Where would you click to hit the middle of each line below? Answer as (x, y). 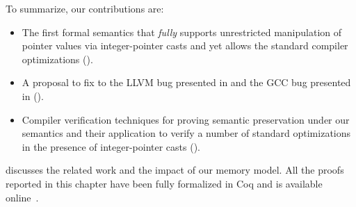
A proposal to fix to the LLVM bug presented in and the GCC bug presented (186, 82)
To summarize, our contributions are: (85, 8)
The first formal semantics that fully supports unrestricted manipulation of (182, 32)
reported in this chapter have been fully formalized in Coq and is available (164, 183)
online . (22, 197)
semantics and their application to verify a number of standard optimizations (186, 133)
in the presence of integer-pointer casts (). (111, 146)
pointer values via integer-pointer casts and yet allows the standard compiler (185, 45)
